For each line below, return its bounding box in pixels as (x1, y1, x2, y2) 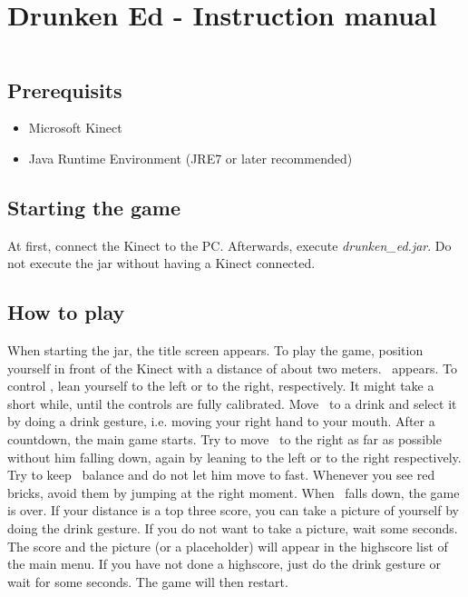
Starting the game (7, 193, 181, 221)
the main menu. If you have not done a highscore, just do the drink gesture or (7, 554, 441, 573)
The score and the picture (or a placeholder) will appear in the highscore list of (7, 536, 448, 555)
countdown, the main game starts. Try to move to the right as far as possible (7, 430, 442, 449)
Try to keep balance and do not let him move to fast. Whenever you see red (7, 465, 435, 484)
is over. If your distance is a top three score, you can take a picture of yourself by (7, 501, 459, 520)
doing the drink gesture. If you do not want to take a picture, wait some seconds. (7, 519, 458, 538)
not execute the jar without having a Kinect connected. (7, 254, 316, 273)
